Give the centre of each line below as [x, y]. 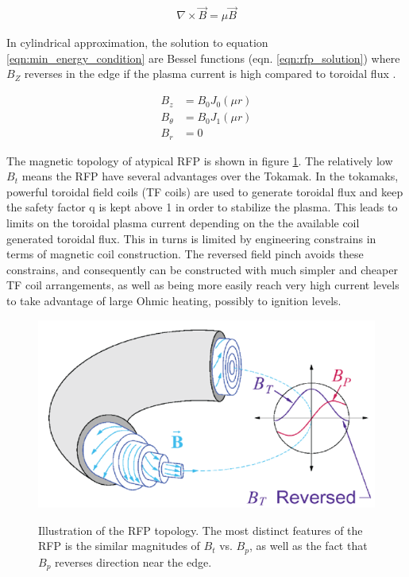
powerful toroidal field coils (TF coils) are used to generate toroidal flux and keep [205, 191]
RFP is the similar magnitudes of [119, 546]
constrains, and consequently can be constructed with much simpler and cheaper [202, 269]
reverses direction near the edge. [133, 562]
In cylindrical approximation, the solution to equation [137, 43]
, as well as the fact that [308, 546]
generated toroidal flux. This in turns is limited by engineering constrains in [191, 238]
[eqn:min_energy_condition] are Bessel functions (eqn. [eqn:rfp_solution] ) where [203, 58]
